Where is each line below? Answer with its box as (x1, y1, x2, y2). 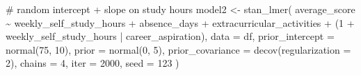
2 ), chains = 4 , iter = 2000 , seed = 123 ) (6, 56, 179, 70)
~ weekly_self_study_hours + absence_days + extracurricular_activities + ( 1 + (6, 15, 355, 30)
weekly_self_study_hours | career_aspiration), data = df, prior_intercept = (6, 29, 335, 43)
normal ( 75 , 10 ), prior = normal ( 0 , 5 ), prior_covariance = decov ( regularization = (6, 42, 351, 56)
